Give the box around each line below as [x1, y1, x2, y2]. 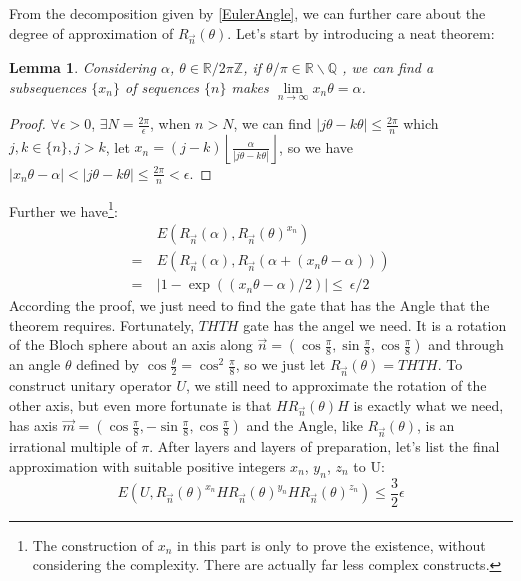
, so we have [279, 136, 354, 157]
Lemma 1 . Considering [9, 57, 156, 78]
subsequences [9, 76, 87, 97]
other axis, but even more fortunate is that [9, 394, 272, 415]
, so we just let [235, 354, 326, 375]
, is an [417, 415, 455, 436]
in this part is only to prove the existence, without [177, 534, 486, 555]
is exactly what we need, [353, 394, 504, 415]
